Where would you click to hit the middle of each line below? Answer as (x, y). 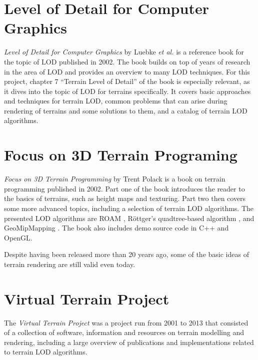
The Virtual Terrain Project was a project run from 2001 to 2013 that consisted (126, 322)
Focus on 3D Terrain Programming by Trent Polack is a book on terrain (115, 179)
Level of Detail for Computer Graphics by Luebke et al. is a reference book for (124, 52)
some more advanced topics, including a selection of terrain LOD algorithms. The (129, 208)
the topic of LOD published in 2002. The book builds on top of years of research (127, 61)
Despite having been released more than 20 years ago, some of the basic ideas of (126, 254)
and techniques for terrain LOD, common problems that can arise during (116, 101)
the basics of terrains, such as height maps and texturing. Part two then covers (125, 198)
